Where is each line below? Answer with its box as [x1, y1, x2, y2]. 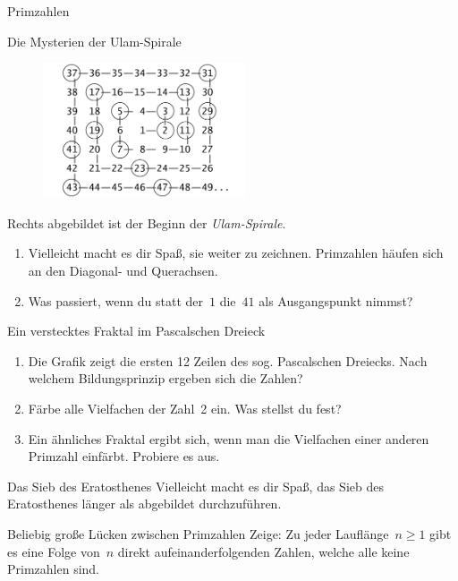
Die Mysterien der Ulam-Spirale [7, 31, 182, 50]
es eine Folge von [7, 542, 100, 560]
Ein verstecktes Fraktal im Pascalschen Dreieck [7, 321, 266, 340]
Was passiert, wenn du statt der [28, 291, 204, 310]
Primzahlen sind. [7, 560, 99, 578]
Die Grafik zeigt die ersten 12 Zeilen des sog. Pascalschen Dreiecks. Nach [28, 351, 428, 370]
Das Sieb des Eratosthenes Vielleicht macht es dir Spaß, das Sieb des [7, 476, 384, 495]
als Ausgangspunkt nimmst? [259, 291, 413, 310]
